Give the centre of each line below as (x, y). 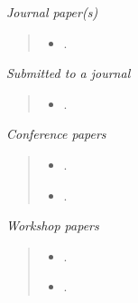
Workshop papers (53, 225)
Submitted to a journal (69, 73)
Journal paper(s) (52, 12)
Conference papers (56, 134)
